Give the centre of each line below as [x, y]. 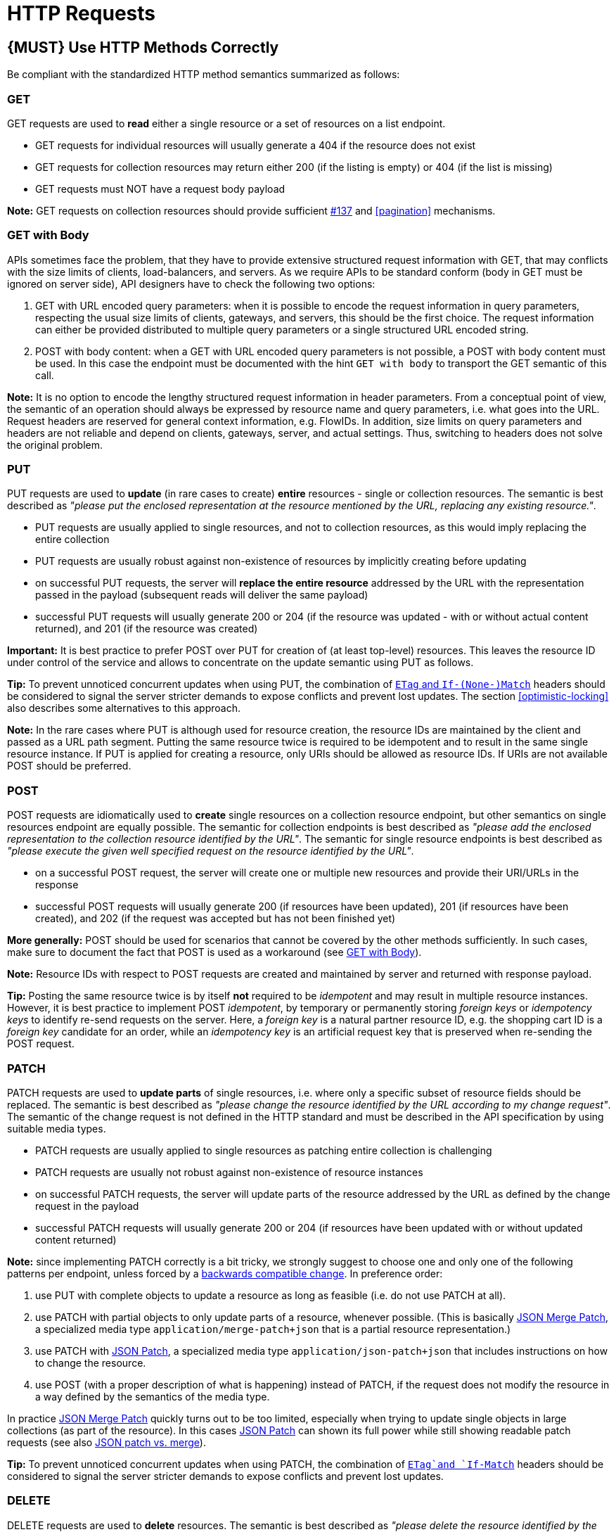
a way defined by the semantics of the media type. [153, 1396]
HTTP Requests [81, 13]
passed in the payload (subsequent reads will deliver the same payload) [202, 595]
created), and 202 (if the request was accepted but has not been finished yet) [216, 919]
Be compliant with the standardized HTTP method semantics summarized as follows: [204, 75]
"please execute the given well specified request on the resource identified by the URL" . [211, 851]
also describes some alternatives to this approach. [124, 708]
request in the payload [87, 1206]
